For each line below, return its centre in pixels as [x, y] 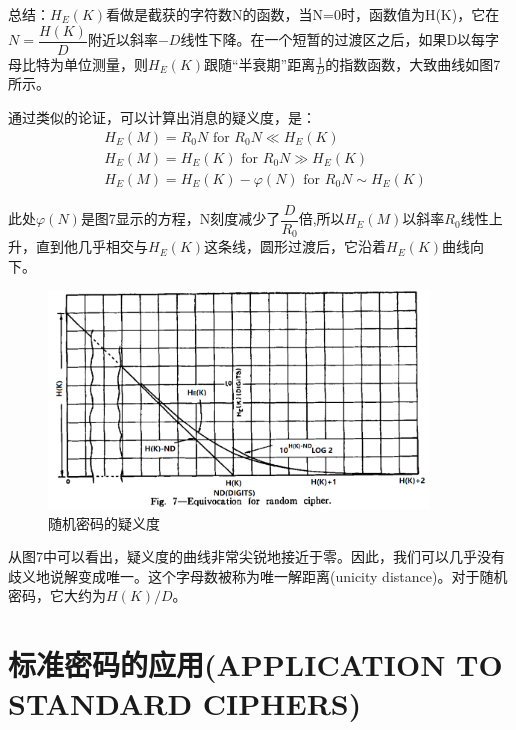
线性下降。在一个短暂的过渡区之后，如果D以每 [333, 39]
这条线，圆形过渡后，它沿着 [295, 246]
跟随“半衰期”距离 [260, 63]
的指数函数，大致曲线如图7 [413, 63]
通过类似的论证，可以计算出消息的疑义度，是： [162, 117]
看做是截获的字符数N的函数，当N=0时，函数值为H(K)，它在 [303, 14]
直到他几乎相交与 [91, 246]
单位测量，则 [105, 63]
